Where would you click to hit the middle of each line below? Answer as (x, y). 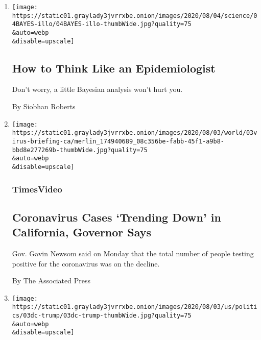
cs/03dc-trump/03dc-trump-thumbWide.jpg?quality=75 (102, 316)
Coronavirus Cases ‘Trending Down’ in (116, 217)
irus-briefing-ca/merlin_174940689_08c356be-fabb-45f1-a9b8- (118, 141)
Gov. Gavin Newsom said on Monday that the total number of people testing (133, 253)
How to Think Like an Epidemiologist (114, 68)
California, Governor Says (82, 232)
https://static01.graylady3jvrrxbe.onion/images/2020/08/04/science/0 (135, 16)
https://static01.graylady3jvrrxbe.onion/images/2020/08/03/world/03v (135, 133)
